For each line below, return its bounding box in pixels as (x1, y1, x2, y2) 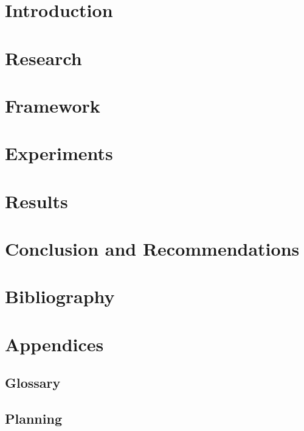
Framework (5, 93, 100, 117)
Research (5, 45, 82, 70)
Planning (5, 409, 62, 428)
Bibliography (5, 284, 115, 309)
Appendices (5, 331, 104, 356)
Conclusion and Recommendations (5, 236, 300, 261)
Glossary (5, 373, 61, 392)
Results (5, 188, 68, 213)
